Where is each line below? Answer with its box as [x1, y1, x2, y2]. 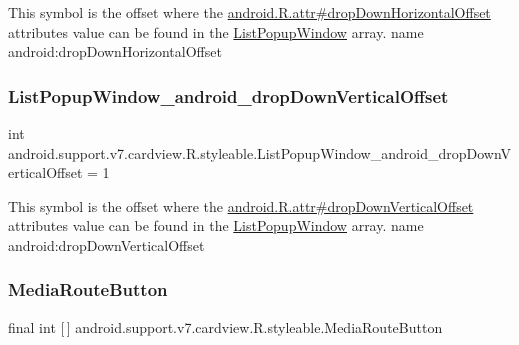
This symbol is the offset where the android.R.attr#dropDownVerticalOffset [8, 195, 474, 216]
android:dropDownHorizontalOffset [8, 41, 222, 62]
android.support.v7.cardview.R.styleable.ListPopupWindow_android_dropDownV [8, 142, 512, 163]
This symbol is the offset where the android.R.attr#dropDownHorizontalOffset [8, 2, 491, 22]
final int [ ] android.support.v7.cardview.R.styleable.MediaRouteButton [8, 316, 443, 337]
